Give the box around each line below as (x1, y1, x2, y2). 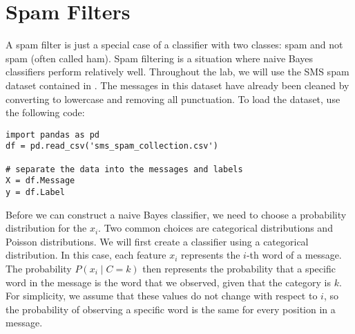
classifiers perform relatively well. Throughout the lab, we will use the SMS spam (6, 64, 349, 79)
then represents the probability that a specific (142, 261, 336, 275)
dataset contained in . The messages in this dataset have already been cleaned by (6, 77, 349, 92)
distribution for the (6, 221, 87, 235)
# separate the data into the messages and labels (6, 164, 243, 174)
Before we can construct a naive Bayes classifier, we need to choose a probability (6, 207, 347, 221)
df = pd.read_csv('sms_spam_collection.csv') (6, 141, 218, 151)
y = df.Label (6, 187, 65, 197)
